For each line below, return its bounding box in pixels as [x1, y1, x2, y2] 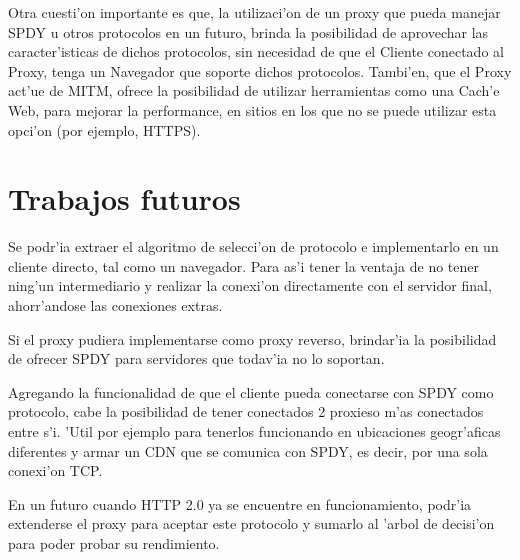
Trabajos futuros [8, 178, 241, 219]
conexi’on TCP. [8, 460, 103, 481]
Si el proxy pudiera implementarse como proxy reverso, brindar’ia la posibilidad [8, 328, 497, 349]
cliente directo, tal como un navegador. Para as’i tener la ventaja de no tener [8, 255, 480, 276]
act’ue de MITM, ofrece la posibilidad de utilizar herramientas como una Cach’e [8, 80, 500, 101]
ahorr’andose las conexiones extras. [8, 295, 223, 316]
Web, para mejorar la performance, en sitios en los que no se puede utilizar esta [8, 99, 497, 120]
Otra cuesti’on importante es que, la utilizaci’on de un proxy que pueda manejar [8, 2, 501, 22]
